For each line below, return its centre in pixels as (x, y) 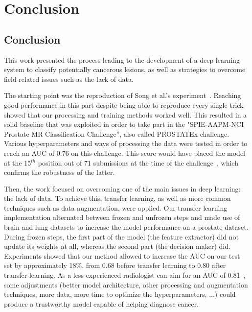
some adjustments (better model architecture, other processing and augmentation (126, 284)
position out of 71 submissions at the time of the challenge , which (138, 162)
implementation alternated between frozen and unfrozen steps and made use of (122, 217)
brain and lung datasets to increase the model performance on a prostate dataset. (126, 227)
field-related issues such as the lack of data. (69, 79)
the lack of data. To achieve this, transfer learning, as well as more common (117, 198)
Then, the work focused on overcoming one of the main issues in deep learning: (122, 188)
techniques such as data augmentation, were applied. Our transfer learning (116, 207)
